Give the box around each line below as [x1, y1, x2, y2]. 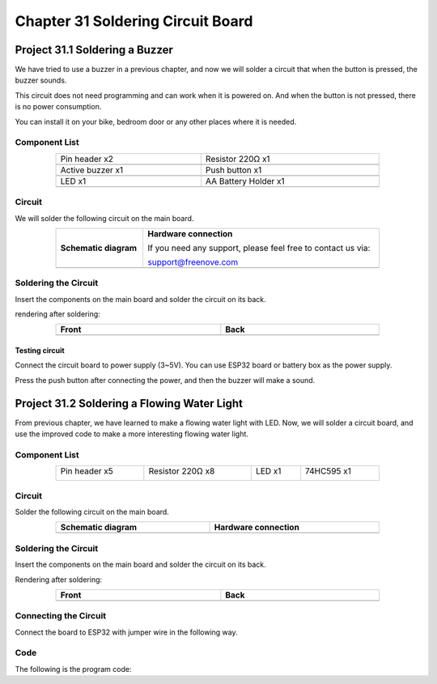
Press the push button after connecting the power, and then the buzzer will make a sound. [15, 375, 316, 384]
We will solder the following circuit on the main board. [15, 213, 194, 223]
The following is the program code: [15, 664, 132, 673]
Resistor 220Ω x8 [148, 465, 215, 477]
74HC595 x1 [304, 465, 351, 477]
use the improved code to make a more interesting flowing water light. [15, 429, 248, 439]
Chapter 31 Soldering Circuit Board [15, 12, 253, 30]
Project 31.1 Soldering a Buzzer [15, 43, 174, 57]
